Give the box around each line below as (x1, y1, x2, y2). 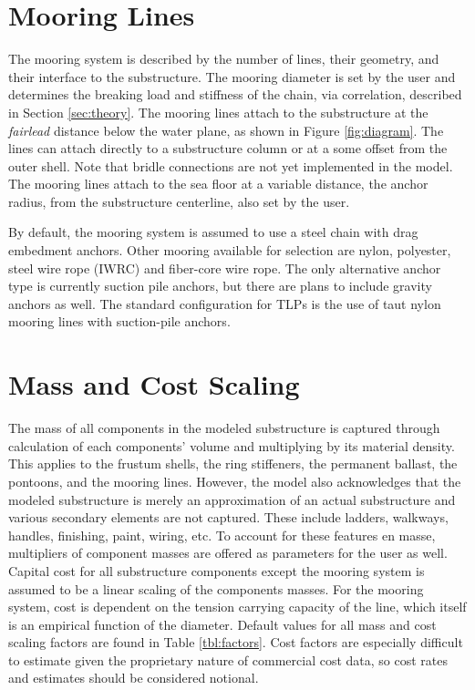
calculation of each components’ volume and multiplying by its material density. (8, 436, 455, 455)
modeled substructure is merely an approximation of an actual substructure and (8, 489, 456, 509)
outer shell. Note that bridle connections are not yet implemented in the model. (8, 156, 453, 175)
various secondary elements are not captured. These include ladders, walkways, (8, 508, 449, 527)
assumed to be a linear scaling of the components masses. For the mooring (8, 579, 424, 598)
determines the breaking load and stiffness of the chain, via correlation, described (8, 85, 462, 104)
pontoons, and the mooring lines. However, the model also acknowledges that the (8, 471, 461, 490)
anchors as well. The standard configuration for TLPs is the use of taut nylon (8, 294, 441, 313)
